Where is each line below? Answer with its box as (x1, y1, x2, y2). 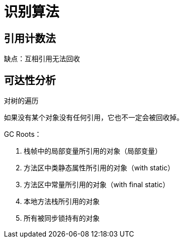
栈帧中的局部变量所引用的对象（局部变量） (24, 147, 162, 156)
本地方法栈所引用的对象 (24, 197, 100, 206)
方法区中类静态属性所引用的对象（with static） (24, 163, 175, 172)
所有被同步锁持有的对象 (24, 214, 100, 223)
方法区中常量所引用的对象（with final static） (24, 180, 170, 189)
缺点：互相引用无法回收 (4, 54, 80, 63)
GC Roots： (4, 130, 42, 139)
